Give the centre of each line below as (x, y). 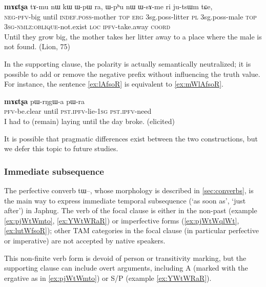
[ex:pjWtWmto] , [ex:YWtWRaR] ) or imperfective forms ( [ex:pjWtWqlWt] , (122, 220)
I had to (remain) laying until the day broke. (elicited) (89, 121)
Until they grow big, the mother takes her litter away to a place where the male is (133, 36)
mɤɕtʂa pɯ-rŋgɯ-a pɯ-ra (45, 101)
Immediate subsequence (54, 171)
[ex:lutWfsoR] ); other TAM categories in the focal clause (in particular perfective (131, 230)
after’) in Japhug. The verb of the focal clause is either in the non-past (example (131, 210)
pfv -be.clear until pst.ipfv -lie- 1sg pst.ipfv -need (78, 111)
